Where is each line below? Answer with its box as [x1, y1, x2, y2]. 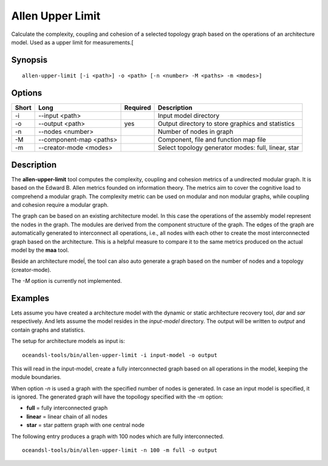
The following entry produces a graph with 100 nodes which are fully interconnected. [11, 433, 224, 440]
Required [124, 103, 151, 112]
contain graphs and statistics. [11, 326, 85, 333]
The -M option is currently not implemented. [11, 277, 122, 285]
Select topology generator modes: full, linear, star [157, 144, 299, 152]
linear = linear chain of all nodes [26, 412, 108, 420]
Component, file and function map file [157, 136, 267, 144]
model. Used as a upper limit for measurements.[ [11, 38, 134, 46]
